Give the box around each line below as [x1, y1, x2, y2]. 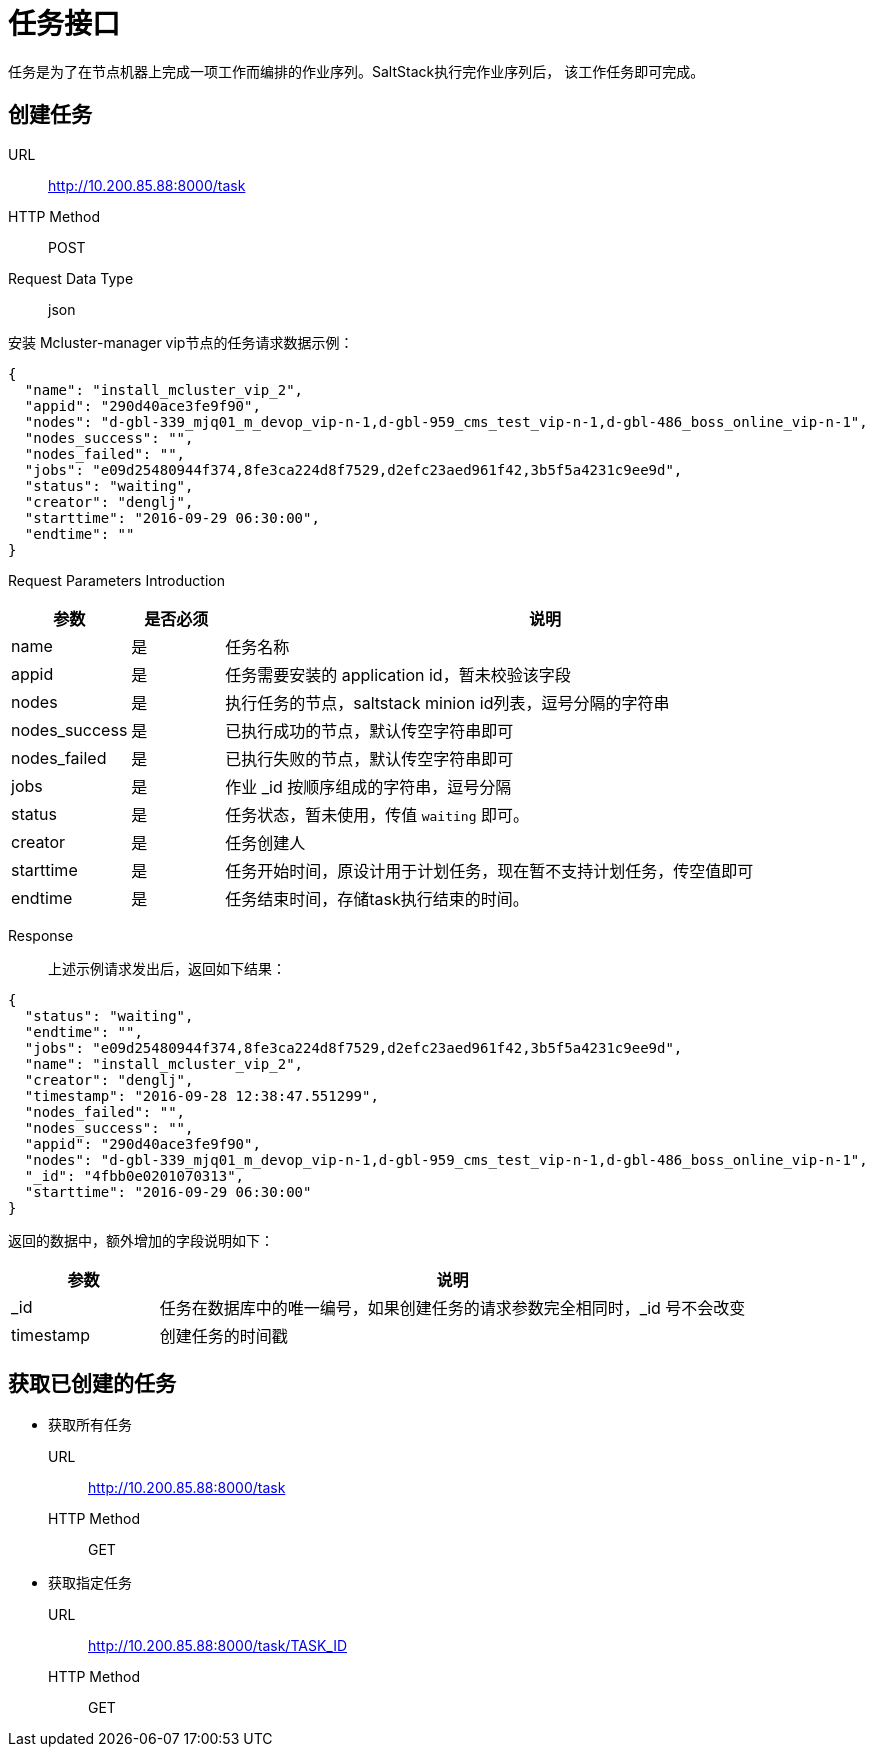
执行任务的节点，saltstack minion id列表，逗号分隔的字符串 [225, 692, 670, 713]
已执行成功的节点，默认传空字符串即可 [225, 720, 514, 741]
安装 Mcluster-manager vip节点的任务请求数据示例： [8, 333, 354, 351]
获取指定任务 [48, 1574, 132, 1592]
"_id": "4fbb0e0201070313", [24, 1167, 245, 1184]
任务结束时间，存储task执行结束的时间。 [225, 888, 529, 909]
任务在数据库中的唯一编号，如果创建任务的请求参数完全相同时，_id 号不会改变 [159, 1297, 746, 1318]
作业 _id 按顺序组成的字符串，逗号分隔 [225, 776, 512, 797]
